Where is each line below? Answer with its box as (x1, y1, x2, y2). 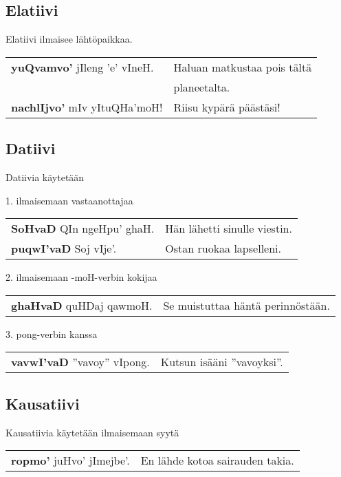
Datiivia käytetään (5, 170, 85, 184)
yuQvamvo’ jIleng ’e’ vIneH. (11, 59, 154, 75)
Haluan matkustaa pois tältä (173, 59, 312, 75)
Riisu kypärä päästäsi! (173, 98, 280, 115)
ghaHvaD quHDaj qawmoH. (11, 297, 153, 313)
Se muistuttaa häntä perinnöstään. (163, 297, 330, 313)
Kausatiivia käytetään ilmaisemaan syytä (5, 425, 179, 439)
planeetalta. (173, 78, 230, 95)
